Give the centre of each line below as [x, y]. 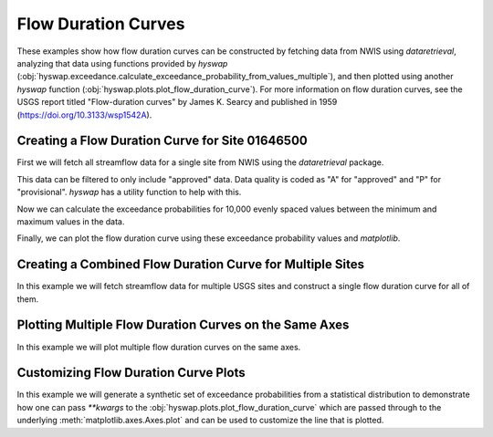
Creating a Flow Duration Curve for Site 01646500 [162, 141]
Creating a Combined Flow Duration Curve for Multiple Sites [191, 265]
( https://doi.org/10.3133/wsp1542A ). [84, 115]
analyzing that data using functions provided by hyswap [122, 63]
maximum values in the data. [71, 221]
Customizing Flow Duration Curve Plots [131, 373]
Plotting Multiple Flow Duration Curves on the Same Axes [183, 325]
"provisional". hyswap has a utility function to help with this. [129, 192]
